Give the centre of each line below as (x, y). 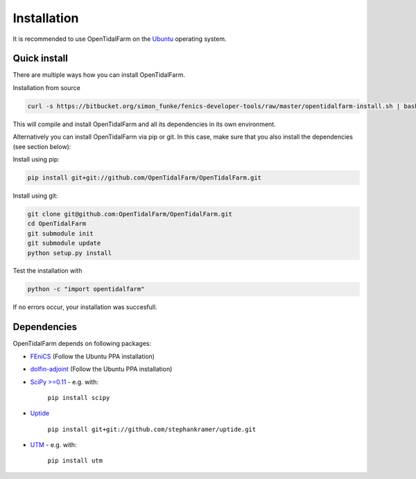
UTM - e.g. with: (53, 445)
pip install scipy (79, 398)
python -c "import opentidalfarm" (86, 289)
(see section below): (42, 146)
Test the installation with (47, 271)
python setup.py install (70, 253)
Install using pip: (36, 159)
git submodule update (64, 243)
